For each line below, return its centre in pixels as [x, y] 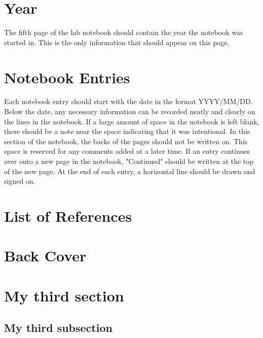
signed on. [20, 181]
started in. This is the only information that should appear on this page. [117, 42]
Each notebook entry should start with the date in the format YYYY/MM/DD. [128, 101]
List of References [68, 215]
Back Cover [45, 256]
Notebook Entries [67, 77]
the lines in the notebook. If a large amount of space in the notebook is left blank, [132, 121]
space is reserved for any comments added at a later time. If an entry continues [127, 151]
